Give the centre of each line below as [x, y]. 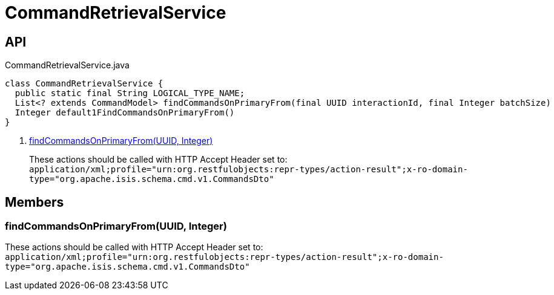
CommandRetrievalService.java [67, 65]
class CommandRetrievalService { [84, 84]
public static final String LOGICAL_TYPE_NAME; [130, 93]
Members [35, 202]
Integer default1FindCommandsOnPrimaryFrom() [125, 113]
